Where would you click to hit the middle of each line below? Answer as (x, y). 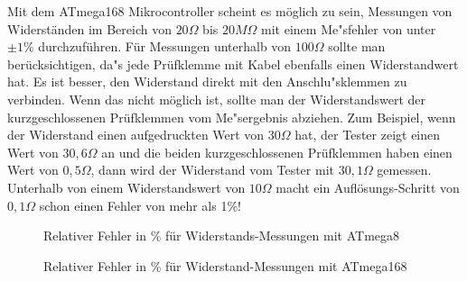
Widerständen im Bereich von (89, 28)
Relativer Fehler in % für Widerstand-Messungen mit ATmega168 (225, 265)
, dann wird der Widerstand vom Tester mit (212, 170)
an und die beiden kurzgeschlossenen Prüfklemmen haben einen (277, 152)
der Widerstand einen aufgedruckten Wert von (136, 135)
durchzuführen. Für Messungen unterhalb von (165, 46)
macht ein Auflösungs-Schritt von (368, 187)
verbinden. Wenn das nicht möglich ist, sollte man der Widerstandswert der (216, 99)
